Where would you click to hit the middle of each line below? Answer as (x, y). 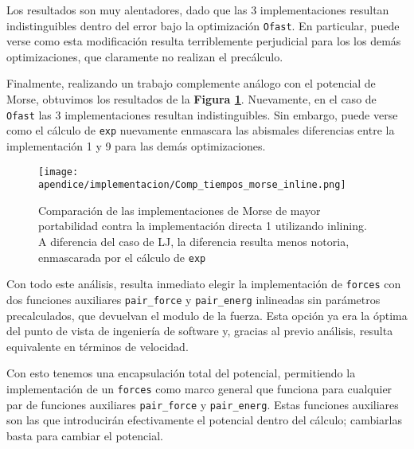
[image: (59, 172)
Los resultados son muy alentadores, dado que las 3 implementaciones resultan (198, 10)
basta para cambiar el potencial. (85, 435)
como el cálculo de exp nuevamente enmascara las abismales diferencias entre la (201, 130)
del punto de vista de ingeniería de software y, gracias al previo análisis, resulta (200, 331)
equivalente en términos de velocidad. (98, 346)
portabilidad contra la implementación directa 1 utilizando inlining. (203, 226)
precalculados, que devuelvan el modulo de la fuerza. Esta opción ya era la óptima (207, 315)
